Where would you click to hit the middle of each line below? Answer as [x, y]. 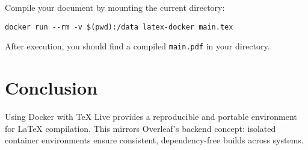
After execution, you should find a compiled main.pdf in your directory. [137, 46]
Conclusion [51, 88]
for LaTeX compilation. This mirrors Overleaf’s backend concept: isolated [140, 128]
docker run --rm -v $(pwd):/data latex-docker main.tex [119, 27]
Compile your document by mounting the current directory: [115, 7]
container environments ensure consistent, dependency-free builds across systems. [154, 140]
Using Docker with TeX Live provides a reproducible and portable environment [151, 117]
